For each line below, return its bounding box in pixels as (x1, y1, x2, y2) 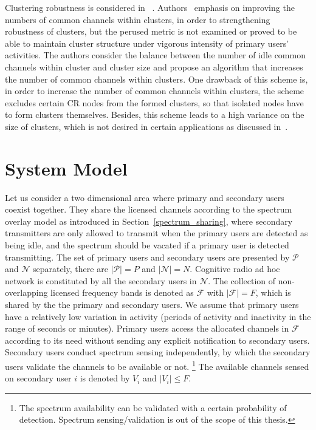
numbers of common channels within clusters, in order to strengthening (5, 13, 270, 26)
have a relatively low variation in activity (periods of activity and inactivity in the (5, 310, 311, 322)
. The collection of (208, 274, 276, 287)
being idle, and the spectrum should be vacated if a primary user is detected (5, 239, 289, 251)
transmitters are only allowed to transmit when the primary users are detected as (5, 227, 308, 239)
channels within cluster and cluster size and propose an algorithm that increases (5, 60, 303, 73)
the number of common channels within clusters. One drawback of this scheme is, (5, 72, 308, 85)
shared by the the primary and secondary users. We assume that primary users (5, 298, 299, 310)
